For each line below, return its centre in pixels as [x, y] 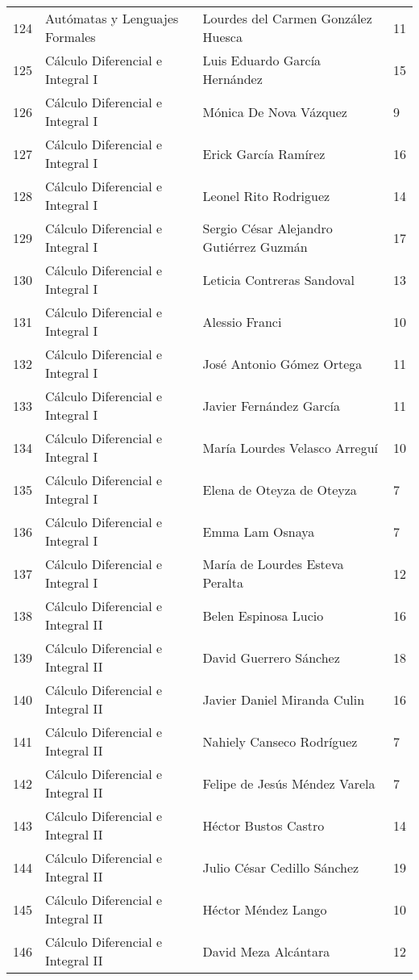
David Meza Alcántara [266, 951]
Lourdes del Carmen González [287, 18]
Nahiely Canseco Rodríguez [280, 741]
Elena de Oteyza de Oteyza [280, 489]
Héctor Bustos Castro [263, 825]
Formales [71, 37]
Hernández [232, 79]
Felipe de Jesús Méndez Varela [289, 783]
